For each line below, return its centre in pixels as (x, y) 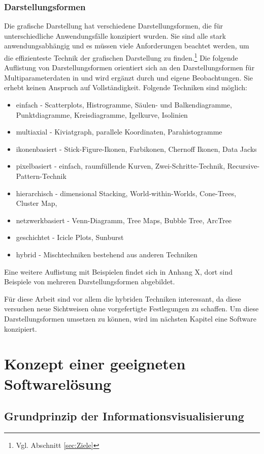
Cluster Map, (37, 203)
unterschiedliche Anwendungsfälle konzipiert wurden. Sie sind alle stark (115, 35)
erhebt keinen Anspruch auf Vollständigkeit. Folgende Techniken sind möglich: (126, 87)
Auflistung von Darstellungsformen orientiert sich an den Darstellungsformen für (129, 68)
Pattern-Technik (41, 176)
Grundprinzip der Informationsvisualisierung (124, 416)
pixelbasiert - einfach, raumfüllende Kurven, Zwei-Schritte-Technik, (121, 166)
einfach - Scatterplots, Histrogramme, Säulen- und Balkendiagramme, (124, 105)
